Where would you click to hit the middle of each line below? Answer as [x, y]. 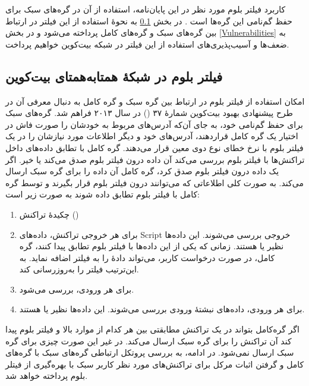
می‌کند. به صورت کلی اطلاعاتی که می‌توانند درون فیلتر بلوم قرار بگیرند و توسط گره [154, 182]
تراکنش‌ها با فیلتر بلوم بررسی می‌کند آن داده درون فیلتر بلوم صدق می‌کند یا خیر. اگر [155, 159]
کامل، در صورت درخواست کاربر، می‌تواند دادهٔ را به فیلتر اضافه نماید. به [147, 257]
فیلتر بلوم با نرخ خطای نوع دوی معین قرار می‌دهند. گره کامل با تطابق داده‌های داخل [154, 147]
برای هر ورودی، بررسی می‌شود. [77, 289]
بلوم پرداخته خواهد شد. [47, 376]
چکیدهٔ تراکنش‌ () [49, 214]
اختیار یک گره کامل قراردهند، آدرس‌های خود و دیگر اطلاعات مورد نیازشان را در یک [152, 136]
